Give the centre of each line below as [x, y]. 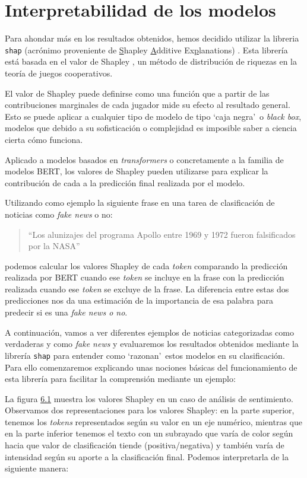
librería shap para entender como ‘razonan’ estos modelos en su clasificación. [145, 355]
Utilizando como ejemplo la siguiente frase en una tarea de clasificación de [140, 203]
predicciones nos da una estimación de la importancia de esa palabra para [139, 300]
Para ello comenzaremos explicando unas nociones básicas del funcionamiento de [151, 367]
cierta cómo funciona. [44, 139]
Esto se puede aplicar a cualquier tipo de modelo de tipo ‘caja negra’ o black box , [153, 116]
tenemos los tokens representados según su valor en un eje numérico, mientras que [153, 421]
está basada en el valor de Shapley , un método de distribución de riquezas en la [151, 61]
